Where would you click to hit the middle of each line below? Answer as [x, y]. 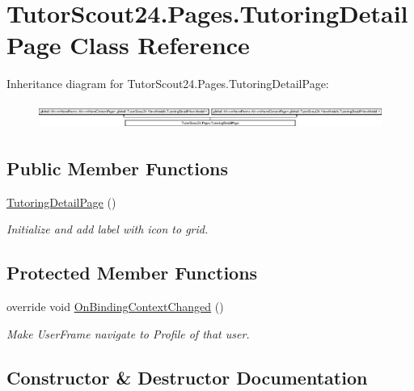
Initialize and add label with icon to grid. [108, 229]
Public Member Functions [117, 168]
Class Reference [160, 45]
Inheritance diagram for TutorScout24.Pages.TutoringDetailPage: [168, 84]
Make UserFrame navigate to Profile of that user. [128, 333]
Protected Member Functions [132, 273]
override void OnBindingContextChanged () [115, 307]
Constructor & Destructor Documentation [187, 377]
